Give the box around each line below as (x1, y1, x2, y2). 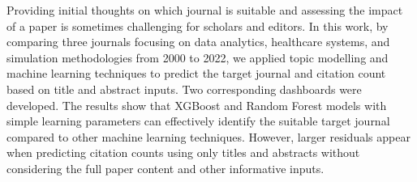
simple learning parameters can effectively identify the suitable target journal (6, 112, 390, 129)
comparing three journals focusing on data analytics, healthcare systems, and (6, 33, 390, 50)
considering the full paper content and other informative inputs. (6, 159, 325, 176)
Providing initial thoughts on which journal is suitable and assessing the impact (6, 2, 403, 18)
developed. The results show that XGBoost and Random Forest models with (6, 96, 387, 113)
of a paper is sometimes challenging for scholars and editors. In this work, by (6, 17, 389, 34)
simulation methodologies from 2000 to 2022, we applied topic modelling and (6, 49, 389, 66)
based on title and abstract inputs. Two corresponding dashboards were (6, 80, 362, 97)
